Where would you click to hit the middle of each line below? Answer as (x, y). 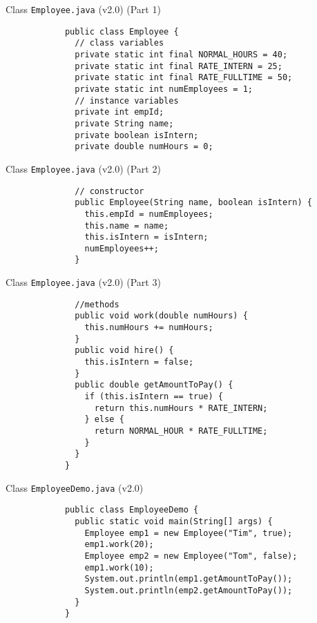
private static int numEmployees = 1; (164, 89)
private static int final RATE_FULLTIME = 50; (184, 78)
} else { (104, 420)
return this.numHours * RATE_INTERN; (181, 408)
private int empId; (119, 112)
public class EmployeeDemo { (132, 510)
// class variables (119, 43)
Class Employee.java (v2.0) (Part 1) (83, 9)
